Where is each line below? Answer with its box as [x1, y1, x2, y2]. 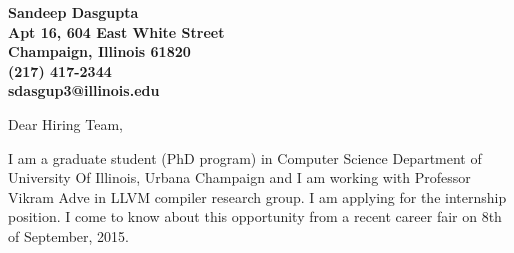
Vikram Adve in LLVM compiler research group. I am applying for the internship [8, 186, 507, 207]
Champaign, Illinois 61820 [8, 41, 191, 62]
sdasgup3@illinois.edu [8, 80, 160, 101]
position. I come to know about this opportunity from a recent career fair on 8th [8, 206, 502, 227]
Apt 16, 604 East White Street [8, 21, 225, 42]
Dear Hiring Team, [8, 113, 123, 134]
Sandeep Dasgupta [8, 2, 139, 22]
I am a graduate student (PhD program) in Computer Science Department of [8, 147, 482, 168]
